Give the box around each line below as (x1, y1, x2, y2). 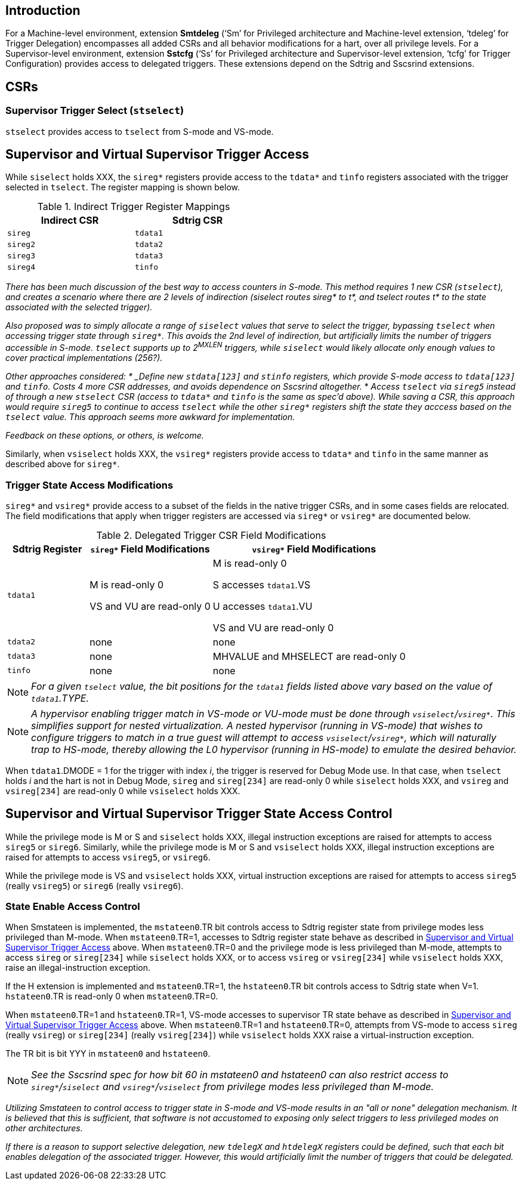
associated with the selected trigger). (5, 302, 153, 313)
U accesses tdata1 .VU (212, 600, 313, 612)
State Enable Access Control (5, 900, 140, 913)
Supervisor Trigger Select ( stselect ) (5, 104, 184, 117)
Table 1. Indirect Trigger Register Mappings (37, 200, 230, 213)
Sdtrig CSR (172, 214, 223, 227)
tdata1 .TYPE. (31, 692, 89, 704)
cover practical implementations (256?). (5, 353, 163, 363)
